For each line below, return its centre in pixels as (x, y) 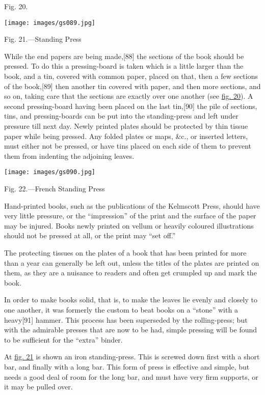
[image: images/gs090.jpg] (50, 172)
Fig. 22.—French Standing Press (55, 189)
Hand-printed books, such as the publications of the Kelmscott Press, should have (132, 205)
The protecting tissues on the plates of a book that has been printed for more (125, 252)
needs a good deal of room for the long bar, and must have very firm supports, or (131, 376)
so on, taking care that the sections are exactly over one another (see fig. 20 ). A (129, 96)
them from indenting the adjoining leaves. (69, 156)
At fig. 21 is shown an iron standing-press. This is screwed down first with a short (132, 357)
